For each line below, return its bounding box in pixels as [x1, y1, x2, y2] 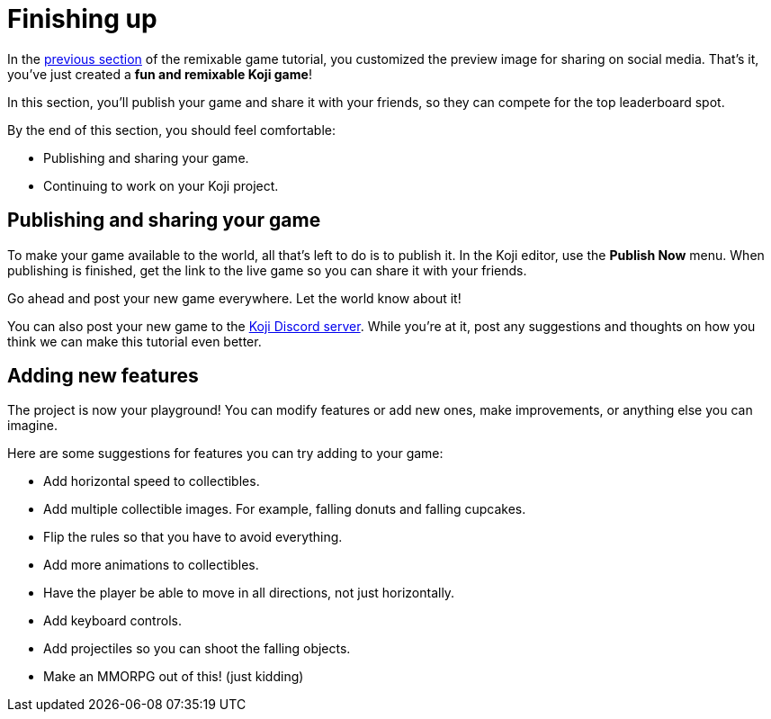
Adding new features [7, 364, 199, 388]
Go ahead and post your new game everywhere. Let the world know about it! [7, 290, 462, 306]
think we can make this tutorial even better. [7, 333, 262, 349]
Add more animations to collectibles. [43, 557, 259, 573]
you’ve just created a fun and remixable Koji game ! [7, 66, 312, 82]
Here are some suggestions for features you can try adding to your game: [7, 445, 444, 462]
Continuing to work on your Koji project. [43, 177, 279, 193]
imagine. [7, 418, 58, 434]
